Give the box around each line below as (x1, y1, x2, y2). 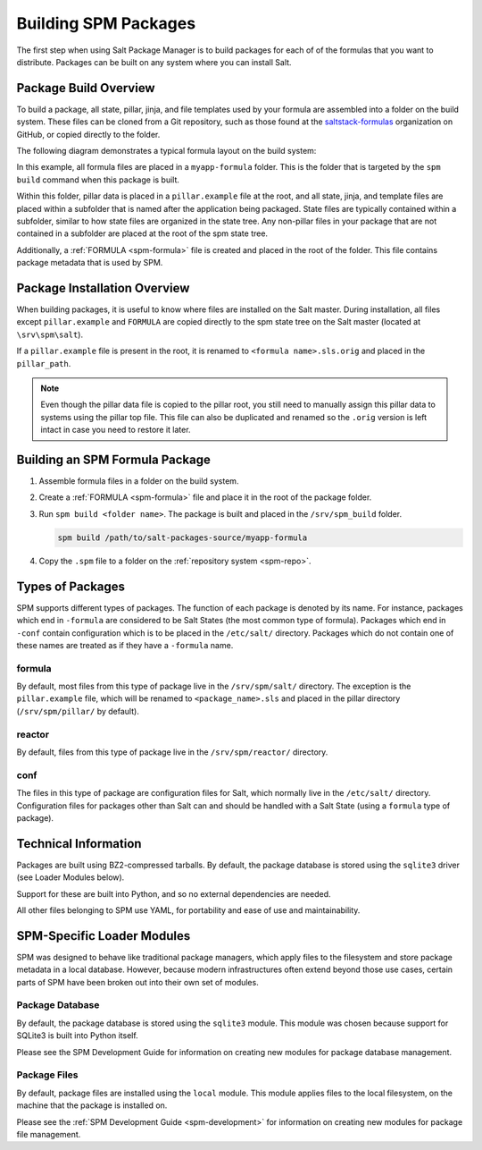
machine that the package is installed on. (16, 1100, 168, 1111)
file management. (16, 1129, 81, 1139)
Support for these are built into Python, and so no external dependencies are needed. (16, 888, 331, 899)
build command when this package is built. (16, 174, 180, 185)
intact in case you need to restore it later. (40, 425, 191, 435)
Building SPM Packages (16, 13, 196, 33)
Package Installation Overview (16, 280, 190, 295)
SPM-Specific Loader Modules (16, 928, 191, 943)
